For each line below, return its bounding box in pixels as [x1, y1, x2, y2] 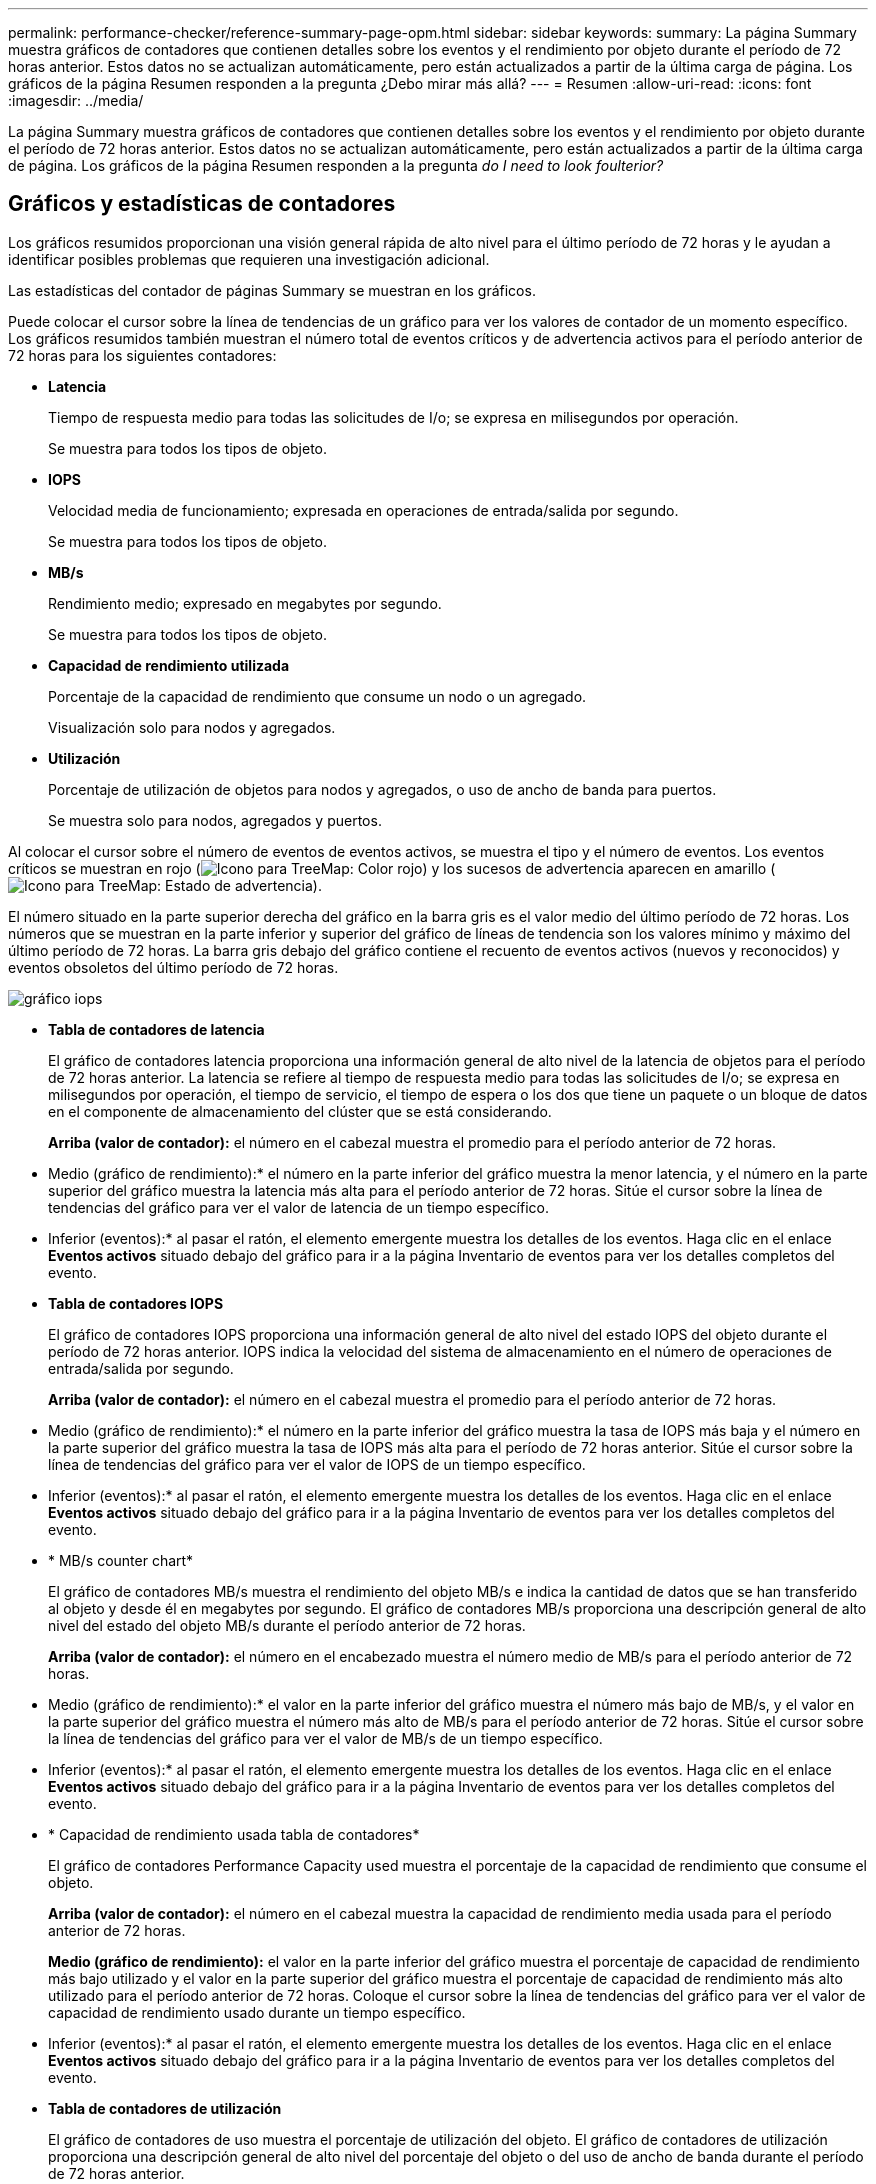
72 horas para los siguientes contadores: [8, 346, 277, 364]
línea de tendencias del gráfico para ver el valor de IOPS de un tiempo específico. [48, 1455, 586, 1473]
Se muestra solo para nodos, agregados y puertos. [48, 811, 382, 829]
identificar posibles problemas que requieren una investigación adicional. [8, 250, 490, 268]
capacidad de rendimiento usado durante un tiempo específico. [48, 2003, 466, 2021]
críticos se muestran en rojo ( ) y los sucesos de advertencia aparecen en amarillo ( [8, 859, 776, 877]
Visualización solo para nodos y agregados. [48, 718, 336, 736]
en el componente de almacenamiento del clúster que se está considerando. [48, 1102, 552, 1120]
